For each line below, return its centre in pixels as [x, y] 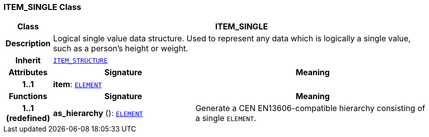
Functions [28, 96]
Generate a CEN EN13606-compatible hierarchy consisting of [310, 108]
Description [28, 44]
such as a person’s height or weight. [121, 49]
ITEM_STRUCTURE [80, 60]
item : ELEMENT [77, 84]
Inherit [28, 61]
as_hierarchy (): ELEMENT [98, 113]
